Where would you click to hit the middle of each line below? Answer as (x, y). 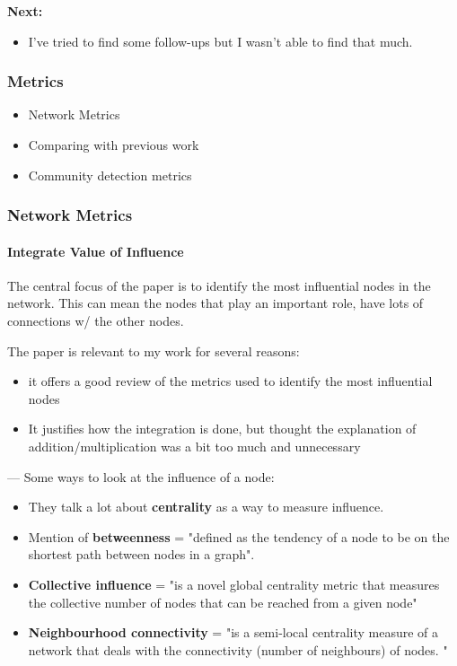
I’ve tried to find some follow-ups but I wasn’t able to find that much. (220, 41)
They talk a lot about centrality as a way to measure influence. (206, 507)
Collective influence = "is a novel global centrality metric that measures (234, 584)
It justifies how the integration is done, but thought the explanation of (222, 429)
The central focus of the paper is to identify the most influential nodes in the (219, 285)
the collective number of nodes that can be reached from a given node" (223, 602)
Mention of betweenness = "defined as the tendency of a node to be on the (239, 536)
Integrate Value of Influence (96, 251)
